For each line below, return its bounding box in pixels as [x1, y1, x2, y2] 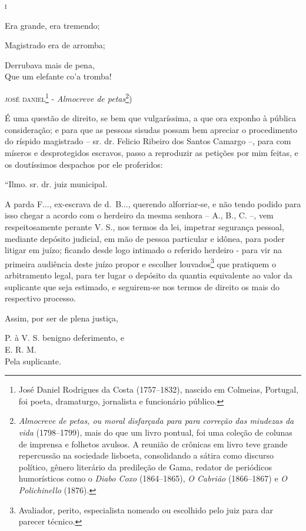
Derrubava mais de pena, [5, 58, 95, 71]
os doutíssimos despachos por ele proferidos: [5, 158, 163, 170]
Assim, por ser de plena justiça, [5, 311, 118, 324]
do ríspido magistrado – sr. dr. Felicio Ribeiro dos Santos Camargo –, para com [5, 135, 291, 147]
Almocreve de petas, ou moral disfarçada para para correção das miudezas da [18, 414, 294, 427]
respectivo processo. [5, 292, 76, 304]
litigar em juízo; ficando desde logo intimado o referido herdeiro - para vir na [5, 244, 282, 256]
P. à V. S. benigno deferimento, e [5, 331, 124, 344]
